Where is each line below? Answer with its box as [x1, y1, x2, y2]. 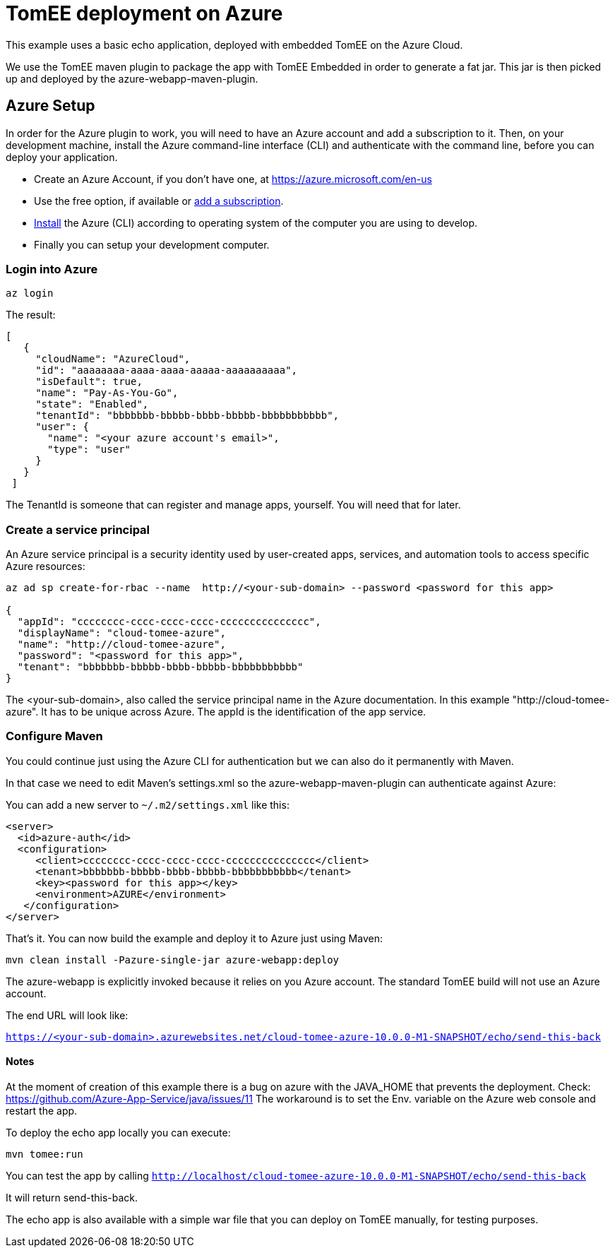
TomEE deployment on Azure [6, 1, 283, 25]
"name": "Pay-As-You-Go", [35, 387, 179, 399]
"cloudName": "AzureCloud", [35, 353, 191, 365]
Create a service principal [6, 522, 150, 537]
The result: [6, 309, 56, 321]
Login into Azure [6, 261, 98, 276]
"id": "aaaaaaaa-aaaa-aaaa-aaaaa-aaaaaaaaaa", [35, 364, 298, 376]
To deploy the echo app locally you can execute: [6, 1127, 231, 1139]
